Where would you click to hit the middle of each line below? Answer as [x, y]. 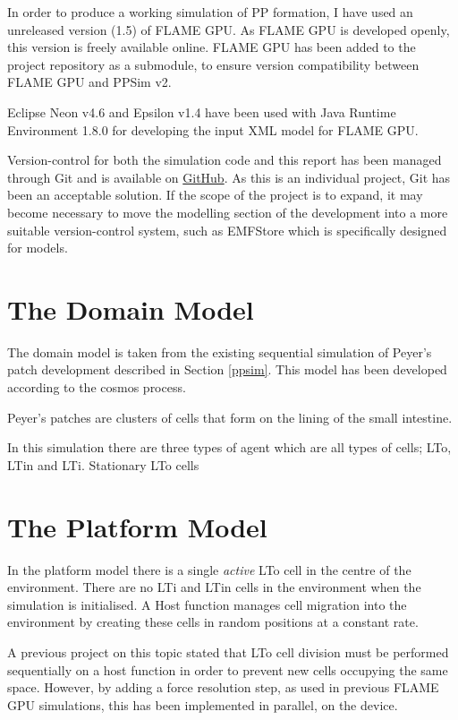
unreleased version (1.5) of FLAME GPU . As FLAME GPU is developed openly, [229, 29]
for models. [38, 248]
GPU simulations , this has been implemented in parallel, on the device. [203, 704]
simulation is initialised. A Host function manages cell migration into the [207, 604]
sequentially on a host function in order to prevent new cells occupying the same [228, 669]
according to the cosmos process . [97, 387]
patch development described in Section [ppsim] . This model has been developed [227, 369]
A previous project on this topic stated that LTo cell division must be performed [228, 651]
